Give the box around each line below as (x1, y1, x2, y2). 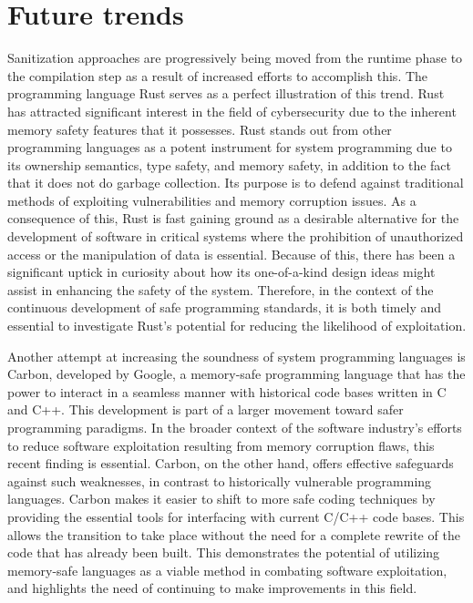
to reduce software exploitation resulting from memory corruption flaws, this (7, 435, 435, 455)
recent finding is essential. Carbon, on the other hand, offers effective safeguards (7, 454, 454, 473)
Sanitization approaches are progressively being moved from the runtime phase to (7, 48, 463, 67)
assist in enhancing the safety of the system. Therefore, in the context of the (7, 280, 434, 299)
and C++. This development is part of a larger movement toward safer (7, 400, 404, 419)
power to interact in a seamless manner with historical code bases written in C (7, 382, 447, 401)
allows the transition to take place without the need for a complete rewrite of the (7, 525, 460, 544)
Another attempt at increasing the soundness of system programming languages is (7, 346, 466, 365)
